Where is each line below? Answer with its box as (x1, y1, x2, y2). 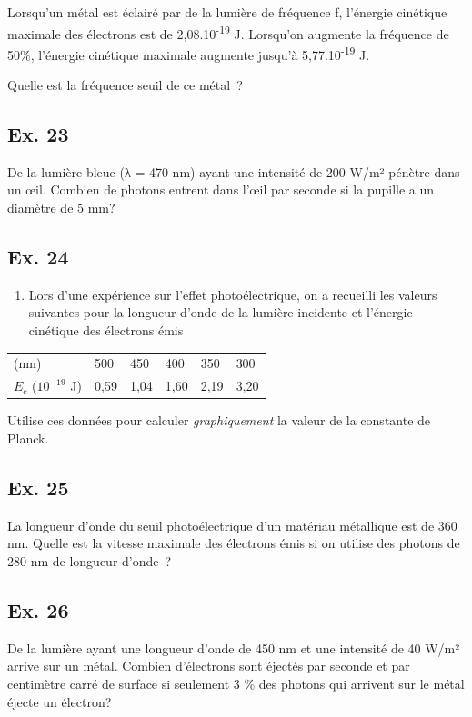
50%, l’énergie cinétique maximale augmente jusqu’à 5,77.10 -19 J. (7, 42, 370, 64)
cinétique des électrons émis (28, 321, 184, 340)
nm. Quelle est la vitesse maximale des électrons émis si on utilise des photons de (7, 533, 460, 553)
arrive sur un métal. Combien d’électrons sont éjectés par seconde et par (7, 656, 410, 675)
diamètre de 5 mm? (7, 198, 115, 217)
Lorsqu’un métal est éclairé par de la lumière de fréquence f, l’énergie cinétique (7, 3, 447, 21)
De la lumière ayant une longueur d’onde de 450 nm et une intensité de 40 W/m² (7, 638, 460, 657)
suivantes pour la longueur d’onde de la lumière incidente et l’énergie (28, 303, 413, 322)
